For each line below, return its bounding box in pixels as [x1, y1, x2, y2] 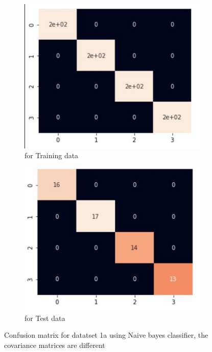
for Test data [25, 312, 65, 323]
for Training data [25, 150, 79, 161]
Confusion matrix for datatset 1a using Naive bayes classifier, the [4, 330, 208, 340]
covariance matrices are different [4, 339, 105, 350]
